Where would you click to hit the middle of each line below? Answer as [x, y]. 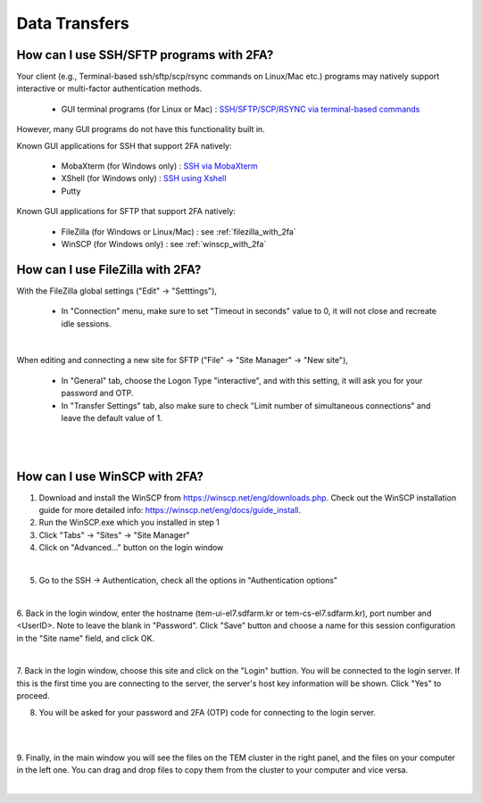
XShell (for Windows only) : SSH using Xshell [144, 178]
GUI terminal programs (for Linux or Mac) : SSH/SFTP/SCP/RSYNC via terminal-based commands [241, 109]
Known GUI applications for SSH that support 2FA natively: [124, 145]
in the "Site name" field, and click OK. [86, 638]
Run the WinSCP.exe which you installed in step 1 [129, 523]
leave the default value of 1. [112, 418]
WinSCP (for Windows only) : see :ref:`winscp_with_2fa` [164, 244]
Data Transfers [73, 23]
